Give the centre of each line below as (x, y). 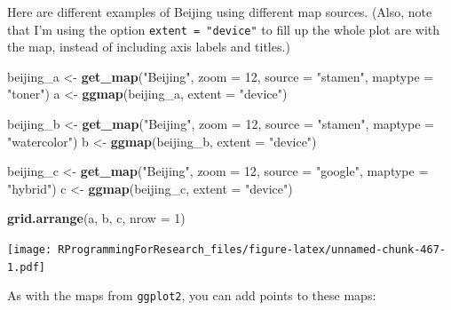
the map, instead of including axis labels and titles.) (149, 47)
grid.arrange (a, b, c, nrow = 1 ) (96, 218)
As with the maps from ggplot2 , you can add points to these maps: (192, 295)
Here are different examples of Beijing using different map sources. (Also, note (220, 12)
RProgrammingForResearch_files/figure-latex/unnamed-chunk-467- (252, 250)
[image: (30, 250)
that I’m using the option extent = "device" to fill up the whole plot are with (224, 29)
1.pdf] (26, 267)
